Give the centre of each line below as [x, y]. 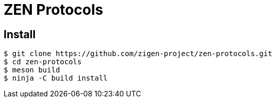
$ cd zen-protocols [43, 62]
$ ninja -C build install [56, 78]
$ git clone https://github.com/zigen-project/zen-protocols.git [138, 54]
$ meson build [32, 70]
